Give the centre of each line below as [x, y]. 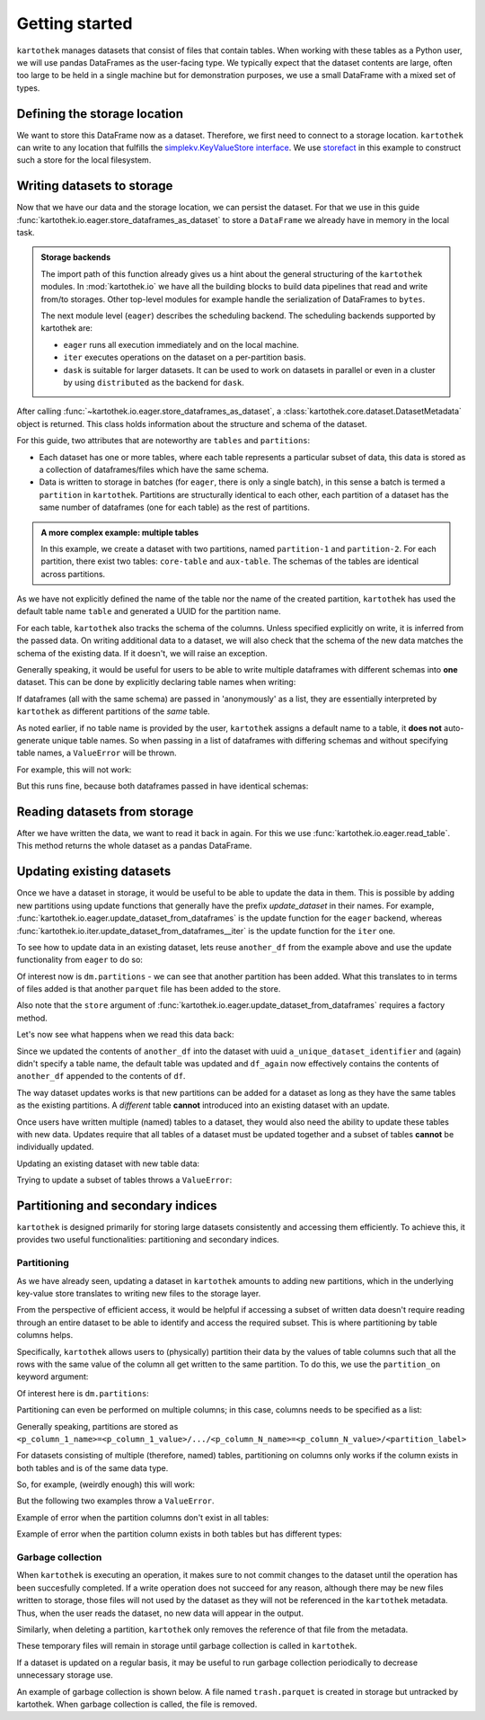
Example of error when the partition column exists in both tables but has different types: [179, 1534]
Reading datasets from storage [105, 811]
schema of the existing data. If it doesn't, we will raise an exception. [142, 653]
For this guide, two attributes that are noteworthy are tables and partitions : [163, 441]
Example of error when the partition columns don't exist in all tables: [143, 1517]
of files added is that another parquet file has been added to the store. [149, 989]
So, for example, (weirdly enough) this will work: [106, 1484]
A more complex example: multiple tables [120, 532]
